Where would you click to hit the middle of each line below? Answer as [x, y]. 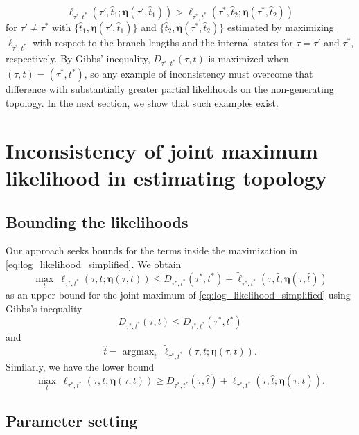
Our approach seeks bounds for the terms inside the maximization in [151, 250]
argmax [138, 352]
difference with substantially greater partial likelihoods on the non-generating [170, 89]
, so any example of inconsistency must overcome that [199, 74]
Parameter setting [72, 420]
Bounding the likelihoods [97, 221]
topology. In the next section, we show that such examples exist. [142, 103]
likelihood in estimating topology [166, 178]
